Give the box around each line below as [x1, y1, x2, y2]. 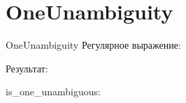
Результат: [6, 61, 48, 75]
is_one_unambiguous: [6, 84, 101, 99]
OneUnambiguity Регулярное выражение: [6, 38, 181, 52]
